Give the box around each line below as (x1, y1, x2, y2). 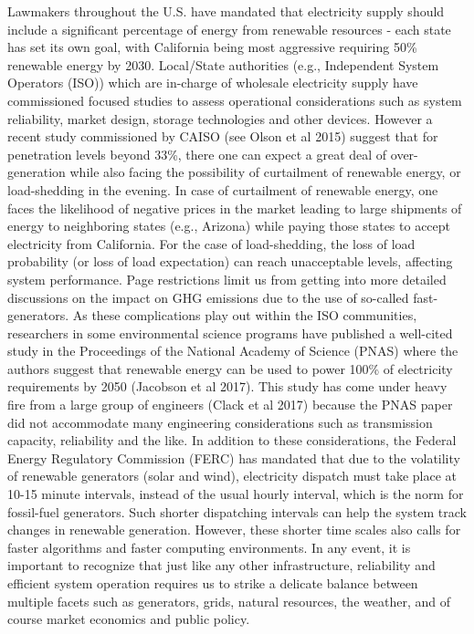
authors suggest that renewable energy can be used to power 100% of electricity (7, 359, 453, 378)
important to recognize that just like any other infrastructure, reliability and (7, 556, 436, 575)
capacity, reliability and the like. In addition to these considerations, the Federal (7, 431, 457, 450)
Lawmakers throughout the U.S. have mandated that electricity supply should (7, 2, 445, 20)
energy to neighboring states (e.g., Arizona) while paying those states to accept (7, 216, 451, 235)
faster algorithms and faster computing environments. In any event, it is (7, 537, 411, 556)
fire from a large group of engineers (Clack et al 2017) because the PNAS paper (7, 395, 453, 414)
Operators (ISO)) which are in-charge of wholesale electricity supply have (7, 73, 418, 92)
